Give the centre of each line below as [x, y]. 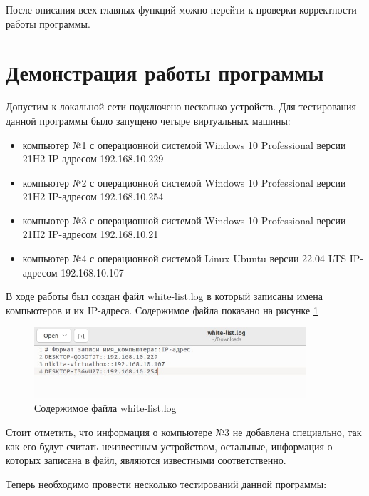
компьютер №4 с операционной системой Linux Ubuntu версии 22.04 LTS [184, 258]
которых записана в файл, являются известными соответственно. [146, 460]
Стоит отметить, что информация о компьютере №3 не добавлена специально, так [184, 432]
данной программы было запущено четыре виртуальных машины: [148, 120]
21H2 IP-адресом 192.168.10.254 [93, 196]
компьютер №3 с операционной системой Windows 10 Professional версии [184, 220]
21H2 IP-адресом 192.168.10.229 [93, 159]
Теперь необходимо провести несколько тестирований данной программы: [166, 484]
